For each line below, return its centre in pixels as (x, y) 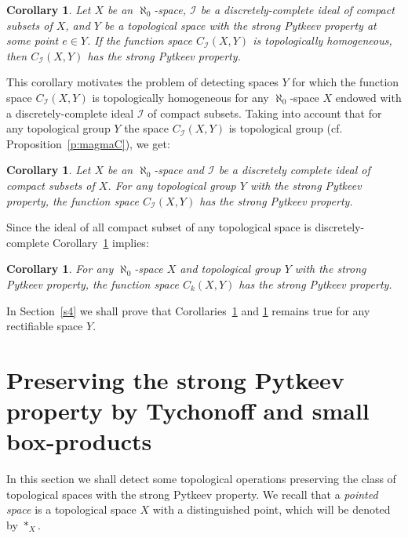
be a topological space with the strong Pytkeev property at (240, 25)
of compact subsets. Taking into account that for (265, 113)
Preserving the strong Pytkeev (175, 379)
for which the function (346, 82)
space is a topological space (71, 509)
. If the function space (139, 40)
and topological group (230, 269)
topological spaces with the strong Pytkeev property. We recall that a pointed (192, 494)
